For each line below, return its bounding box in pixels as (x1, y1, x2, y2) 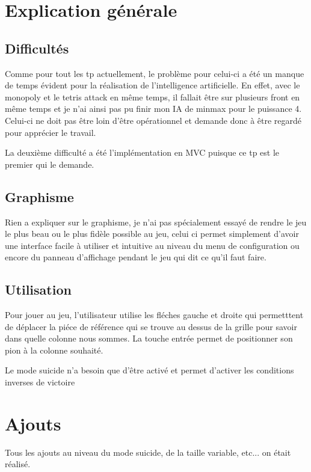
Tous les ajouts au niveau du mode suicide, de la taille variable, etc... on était (5, 446, 291, 458)
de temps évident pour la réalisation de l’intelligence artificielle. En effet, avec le (5, 79, 300, 91)
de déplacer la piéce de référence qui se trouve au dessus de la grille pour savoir (5, 320, 297, 333)
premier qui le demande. (5, 158, 94, 170)
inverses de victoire (5, 376, 75, 388)
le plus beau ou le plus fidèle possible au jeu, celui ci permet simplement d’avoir (5, 227, 299, 240)
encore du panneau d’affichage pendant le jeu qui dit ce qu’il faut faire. (5, 251, 266, 263)
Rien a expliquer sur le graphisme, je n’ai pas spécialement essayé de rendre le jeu (5, 215, 307, 228)
